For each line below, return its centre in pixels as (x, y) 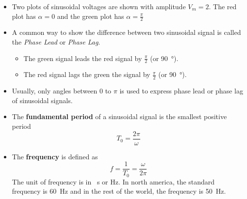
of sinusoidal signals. (42, 100)
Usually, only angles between (55, 91)
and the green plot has (91, 16)
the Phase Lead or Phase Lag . (56, 42)
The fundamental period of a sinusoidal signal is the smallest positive (119, 116)
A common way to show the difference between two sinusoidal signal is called (126, 32)
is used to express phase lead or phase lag (181, 91)
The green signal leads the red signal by (83, 58)
